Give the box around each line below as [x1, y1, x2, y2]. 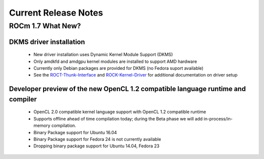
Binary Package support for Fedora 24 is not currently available [33, 136, 161, 142]
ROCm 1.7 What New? [9, 21, 81, 30]
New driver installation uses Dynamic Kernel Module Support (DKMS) [33, 52, 173, 58]
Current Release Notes [9, 7, 103, 18]
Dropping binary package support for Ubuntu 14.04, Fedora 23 [33, 143, 160, 149]
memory [33, 122, 51, 129]
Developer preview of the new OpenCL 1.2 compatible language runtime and [9, 85, 246, 93]
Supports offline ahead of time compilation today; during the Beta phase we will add [33, 116, 203, 121]
